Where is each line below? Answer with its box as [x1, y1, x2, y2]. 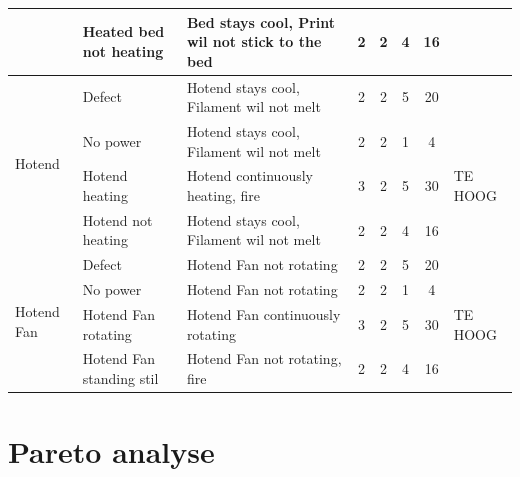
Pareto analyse [8, 431, 215, 472]
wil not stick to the [186, 31, 322, 52]
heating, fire [186, 185, 261, 205]
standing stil [82, 368, 159, 388]
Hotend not [82, 209, 153, 230]
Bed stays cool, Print [186, 11, 336, 32]
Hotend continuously [186, 165, 313, 186]
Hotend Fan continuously [186, 303, 341, 324]
